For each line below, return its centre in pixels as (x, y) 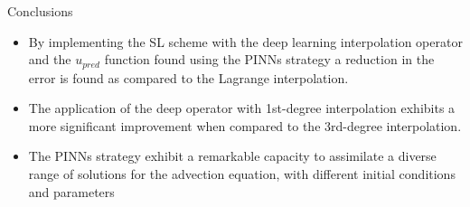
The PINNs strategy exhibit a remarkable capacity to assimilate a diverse (232, 156)
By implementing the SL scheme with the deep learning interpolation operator (245, 41)
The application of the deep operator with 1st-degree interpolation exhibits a (242, 108)
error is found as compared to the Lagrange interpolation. (188, 77)
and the (50, 59)
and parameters (71, 191)
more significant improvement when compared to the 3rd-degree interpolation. (245, 125)
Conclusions (40, 11)
